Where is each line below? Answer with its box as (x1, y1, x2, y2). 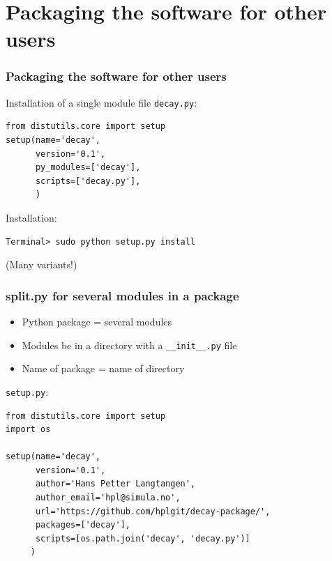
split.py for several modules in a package (6, 286, 239, 304)
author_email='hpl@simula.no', (35, 493, 181, 503)
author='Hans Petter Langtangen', (35, 479, 196, 489)
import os (6, 424, 51, 435)
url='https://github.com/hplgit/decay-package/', (35, 506, 271, 516)
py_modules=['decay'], (35, 162, 141, 173)
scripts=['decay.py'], (35, 176, 141, 186)
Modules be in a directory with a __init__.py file (22, 337, 237, 352)
